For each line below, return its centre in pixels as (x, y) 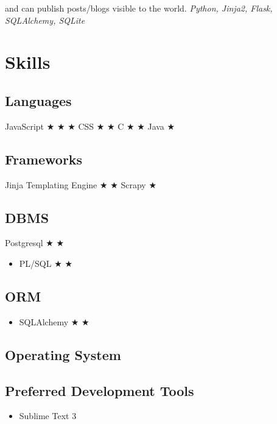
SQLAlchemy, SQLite (45, 20)
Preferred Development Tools (100, 390)
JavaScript (25, 126)
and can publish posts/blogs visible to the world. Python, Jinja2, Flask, (139, 8)
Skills (28, 62)
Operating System (63, 354)
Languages (38, 100)
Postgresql (24, 243)
